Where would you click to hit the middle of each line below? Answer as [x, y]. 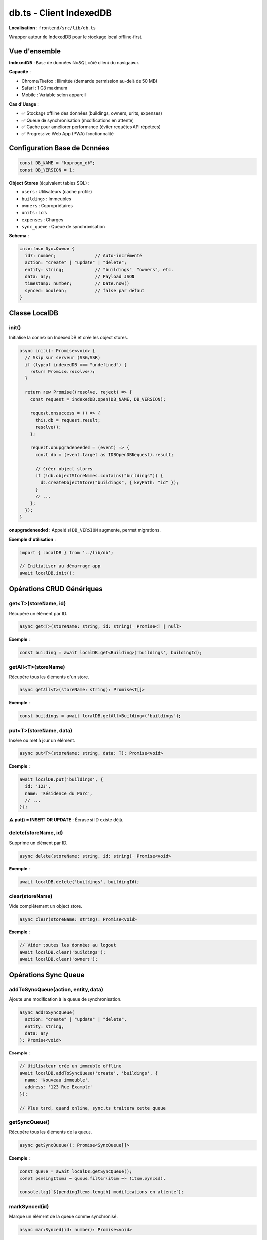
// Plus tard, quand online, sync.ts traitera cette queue [92, 1108]
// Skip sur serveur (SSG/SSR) [63, 358]
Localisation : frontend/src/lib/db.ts [53, 28]
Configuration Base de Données [59, 148]
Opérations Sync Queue [47, 975]
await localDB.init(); [47, 573]
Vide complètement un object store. [46, 906]
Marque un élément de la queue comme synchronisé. [64, 1216]
